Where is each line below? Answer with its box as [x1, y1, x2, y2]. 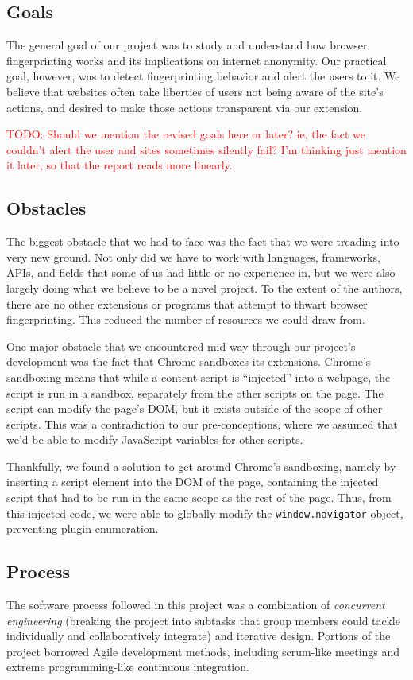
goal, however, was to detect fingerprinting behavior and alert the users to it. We [6, 68, 400, 84]
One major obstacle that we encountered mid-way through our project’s [6, 337, 356, 354]
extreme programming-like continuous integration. [6, 659, 249, 675]
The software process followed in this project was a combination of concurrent [6, 596, 385, 613]
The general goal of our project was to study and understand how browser [6, 37, 368, 53]
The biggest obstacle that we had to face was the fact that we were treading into [6, 233, 399, 250]
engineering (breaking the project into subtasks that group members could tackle [6, 612, 400, 628]
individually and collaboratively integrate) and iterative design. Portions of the [6, 628, 391, 644]
